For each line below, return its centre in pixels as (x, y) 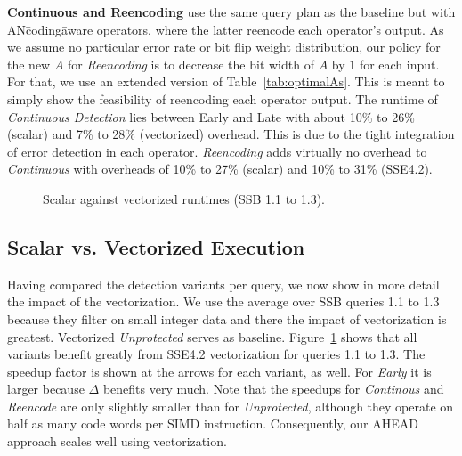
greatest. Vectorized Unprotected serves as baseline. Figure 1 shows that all (212, 336)
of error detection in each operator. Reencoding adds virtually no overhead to (217, 151)
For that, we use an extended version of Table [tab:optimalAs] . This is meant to (226, 81)
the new (29, 64)
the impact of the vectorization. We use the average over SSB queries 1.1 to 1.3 (223, 301)
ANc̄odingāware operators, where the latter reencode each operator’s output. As (226, 29)
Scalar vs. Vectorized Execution (156, 246)
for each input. (399, 64)
